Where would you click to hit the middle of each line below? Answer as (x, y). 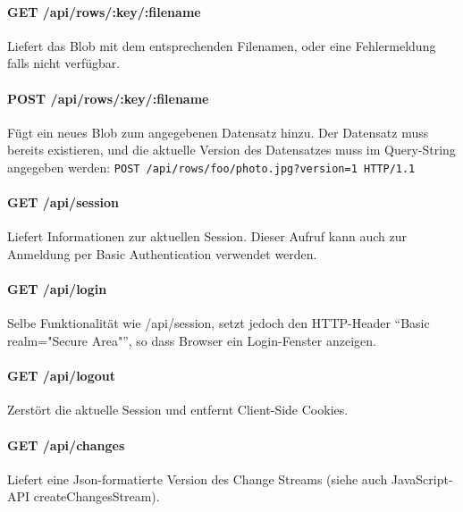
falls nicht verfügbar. (64, 63)
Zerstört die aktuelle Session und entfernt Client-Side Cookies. (178, 410)
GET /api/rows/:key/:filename (104, 11)
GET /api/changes (66, 445)
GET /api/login (57, 289)
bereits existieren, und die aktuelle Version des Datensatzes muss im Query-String (231, 150)
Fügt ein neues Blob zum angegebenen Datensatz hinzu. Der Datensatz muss (218, 132)
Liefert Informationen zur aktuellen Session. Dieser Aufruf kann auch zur (207, 236)
